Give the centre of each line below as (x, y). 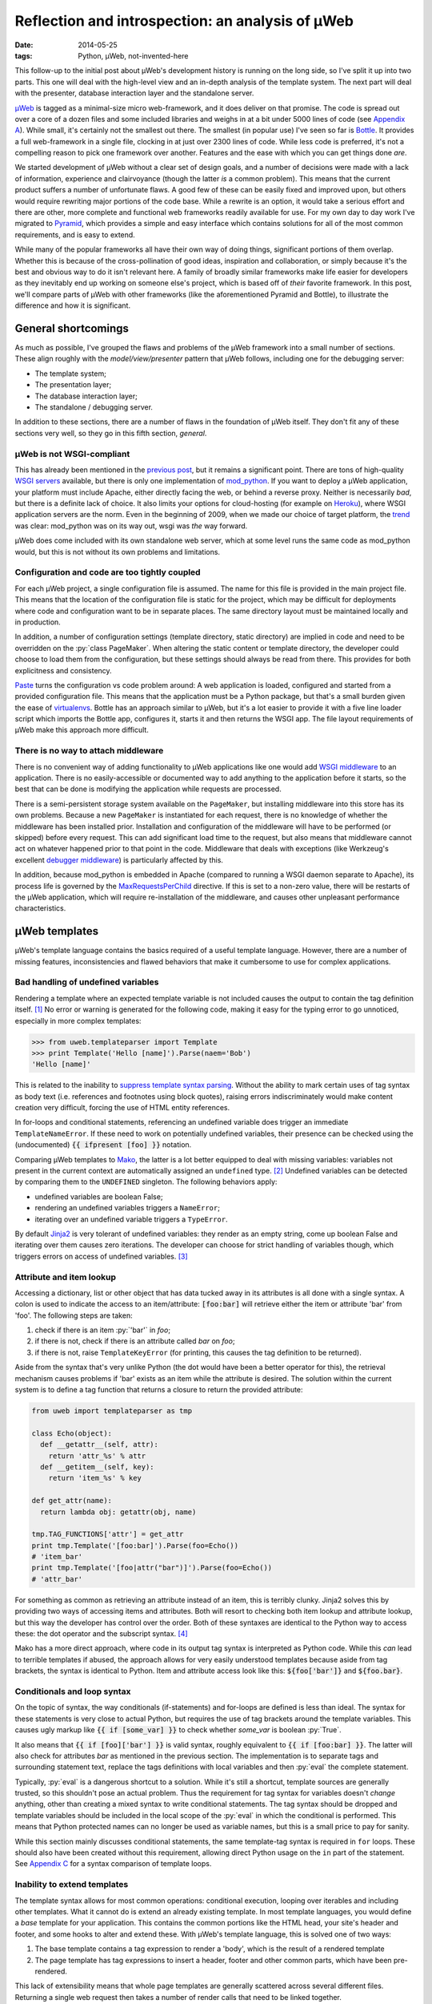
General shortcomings (72, 328)
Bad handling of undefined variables (87, 982)
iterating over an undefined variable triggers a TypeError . (131, 1219)
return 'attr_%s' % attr (97, 1456)
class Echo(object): (72, 1433)
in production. (38, 622)
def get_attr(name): (72, 1501)
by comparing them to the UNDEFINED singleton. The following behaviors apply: (146, 1182)
